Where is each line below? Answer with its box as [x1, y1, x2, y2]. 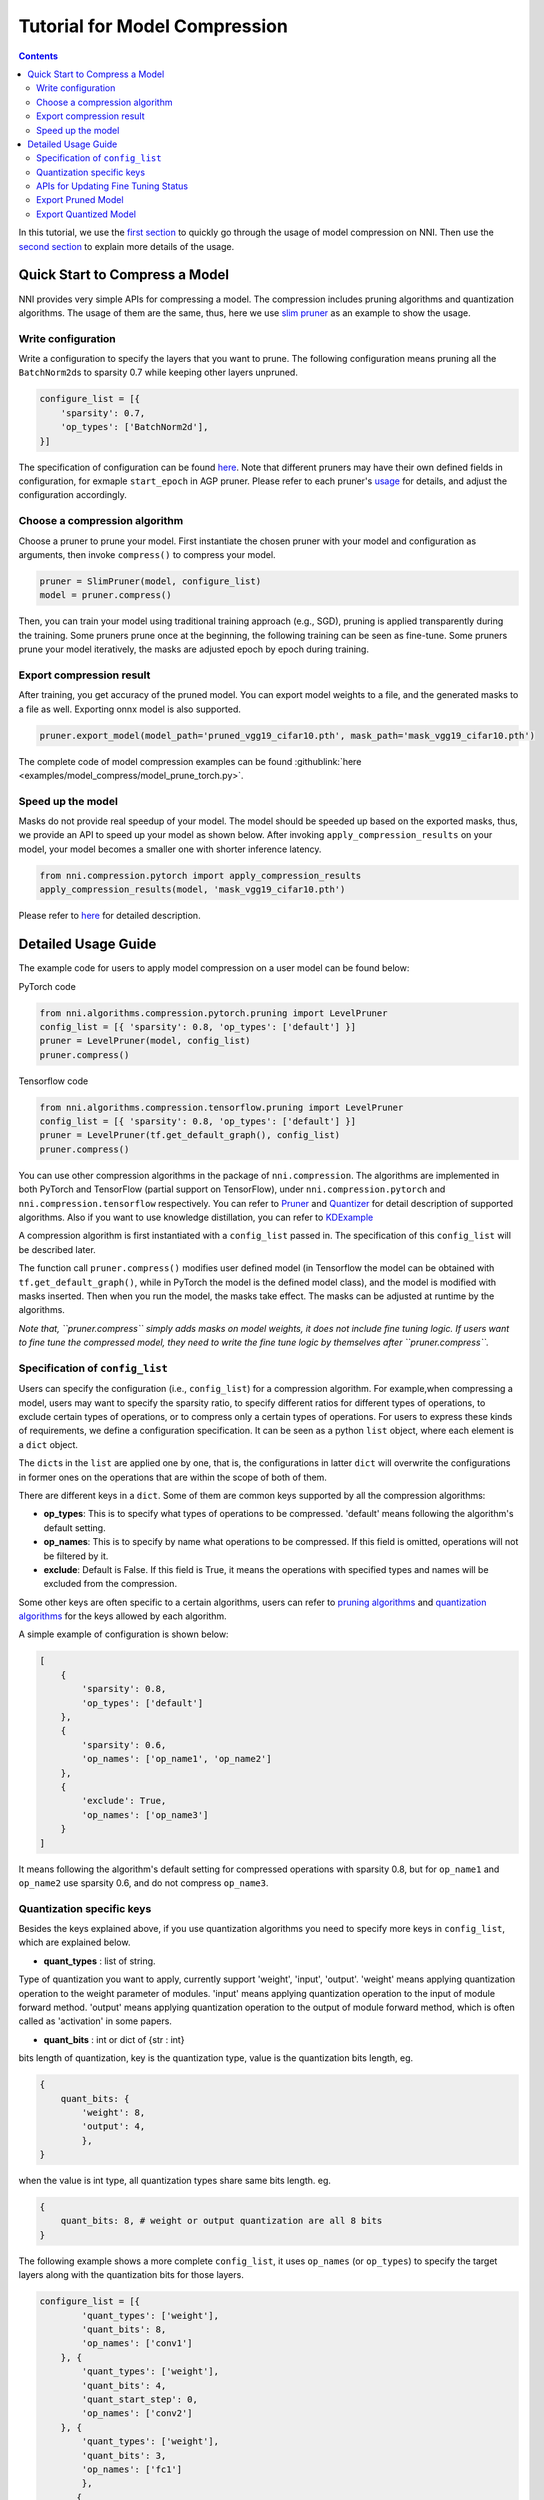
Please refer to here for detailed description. [18, 910, 201, 922]
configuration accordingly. [18, 489, 127, 501]
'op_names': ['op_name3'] [81, 1809, 209, 1820]
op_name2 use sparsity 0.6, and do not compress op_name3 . [18, 1876, 269, 1889]
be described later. [18, 1243, 97, 1255]
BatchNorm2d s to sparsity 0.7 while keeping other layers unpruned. [18, 366, 299, 379]
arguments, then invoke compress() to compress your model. [18, 548, 276, 560]
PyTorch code [18, 980, 77, 992]
